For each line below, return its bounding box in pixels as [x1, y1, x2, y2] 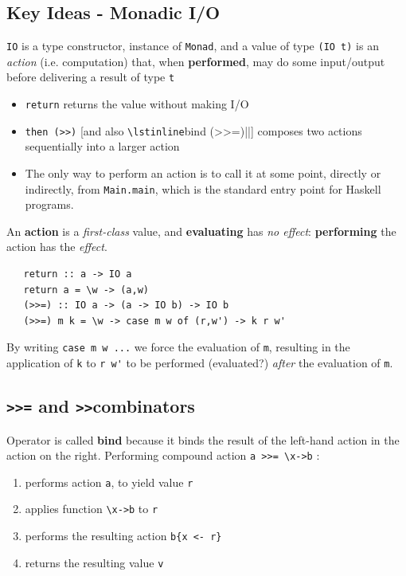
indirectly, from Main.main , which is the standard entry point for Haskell [25, 180, 381, 197]
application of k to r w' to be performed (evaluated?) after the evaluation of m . [6, 355, 393, 371]
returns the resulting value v [25, 554, 164, 570]
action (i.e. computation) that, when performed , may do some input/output [6, 53, 385, 69]
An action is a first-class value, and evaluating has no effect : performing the [6, 222, 396, 239]
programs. [25, 196, 74, 213]
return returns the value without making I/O [25, 96, 249, 112]
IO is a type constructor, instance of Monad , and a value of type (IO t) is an [6, 37, 379, 54]
